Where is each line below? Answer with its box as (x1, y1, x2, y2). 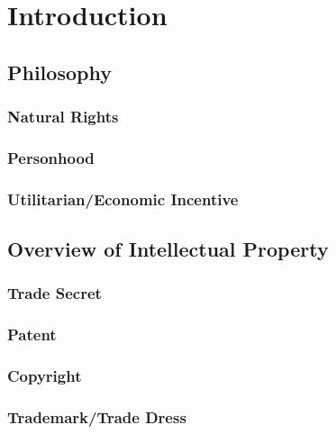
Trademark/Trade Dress (7, 405, 186, 428)
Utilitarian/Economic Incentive (7, 187, 239, 210)
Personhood (7, 146, 95, 168)
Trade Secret (7, 282, 102, 304)
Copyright (7, 365, 82, 387)
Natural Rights (7, 105, 119, 128)
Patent (7, 323, 57, 346)
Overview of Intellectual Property (7, 235, 329, 263)
